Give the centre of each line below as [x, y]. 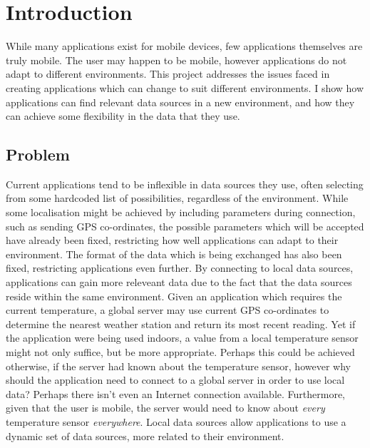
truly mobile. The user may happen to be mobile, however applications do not [176, 60]
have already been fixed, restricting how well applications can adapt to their [172, 240]
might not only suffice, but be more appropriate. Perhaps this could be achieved [180, 352]
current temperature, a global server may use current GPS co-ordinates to [168, 310]
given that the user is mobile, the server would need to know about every [165, 408]
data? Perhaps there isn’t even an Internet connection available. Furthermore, [176, 393]
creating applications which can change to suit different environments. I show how [185, 87]
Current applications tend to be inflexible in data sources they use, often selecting [185, 184]
